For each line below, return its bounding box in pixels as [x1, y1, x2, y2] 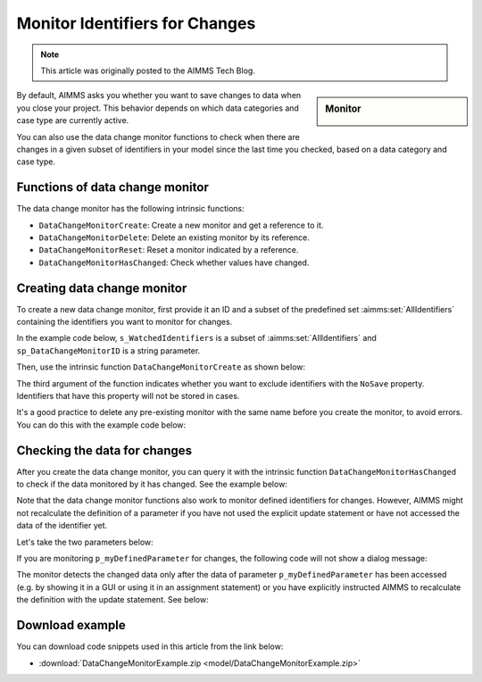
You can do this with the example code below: [16, 420, 187, 430]
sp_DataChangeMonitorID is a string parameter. [16, 345, 201, 356]
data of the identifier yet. [16, 520, 108, 531]
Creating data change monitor [16, 280, 187, 295]
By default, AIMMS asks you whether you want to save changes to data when [16, 90, 302, 101]
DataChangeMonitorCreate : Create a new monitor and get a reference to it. [38, 220, 324, 230]
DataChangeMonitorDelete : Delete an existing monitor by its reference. [38, 232, 310, 243]
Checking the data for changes [16, 443, 192, 458]
